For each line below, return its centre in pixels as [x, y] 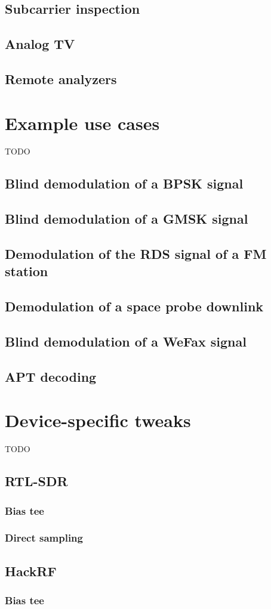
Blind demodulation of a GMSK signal [127, 219]
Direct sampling [44, 538]
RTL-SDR [36, 481]
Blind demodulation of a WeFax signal [126, 341]
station [27, 271]
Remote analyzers [61, 78]
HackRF [31, 571]
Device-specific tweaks [98, 420]
